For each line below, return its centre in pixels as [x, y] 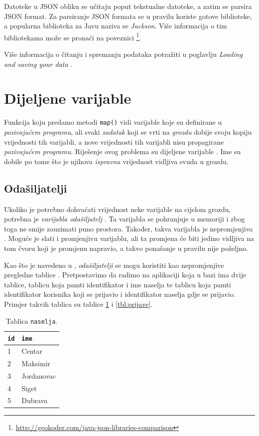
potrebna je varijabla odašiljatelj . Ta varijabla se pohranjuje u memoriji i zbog [125, 219]
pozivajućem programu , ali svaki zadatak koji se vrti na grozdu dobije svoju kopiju [128, 132]
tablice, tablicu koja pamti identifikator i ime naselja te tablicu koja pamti [118, 284]
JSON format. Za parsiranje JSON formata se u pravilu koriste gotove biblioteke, [128, 16]
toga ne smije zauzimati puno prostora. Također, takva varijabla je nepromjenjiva [129, 228]
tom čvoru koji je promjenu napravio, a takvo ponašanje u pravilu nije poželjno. [126, 248]
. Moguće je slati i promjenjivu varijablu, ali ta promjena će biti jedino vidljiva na [129, 238]
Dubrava [35, 400]
